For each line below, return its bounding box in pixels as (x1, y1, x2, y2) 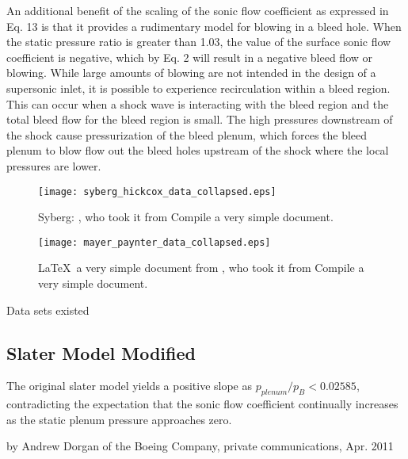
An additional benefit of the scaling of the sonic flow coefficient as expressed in (6, 2, 389, 18)
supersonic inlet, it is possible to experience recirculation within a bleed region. (6, 79, 391, 96)
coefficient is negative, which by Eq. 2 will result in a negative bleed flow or (6, 48, 372, 65)
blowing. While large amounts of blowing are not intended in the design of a (6, 64, 376, 81)
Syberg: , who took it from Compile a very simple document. (38, 208, 334, 225)
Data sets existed (6, 301, 90, 318)
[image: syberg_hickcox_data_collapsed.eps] (38, 186, 276, 197)
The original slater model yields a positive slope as (6, 377, 253, 394)
